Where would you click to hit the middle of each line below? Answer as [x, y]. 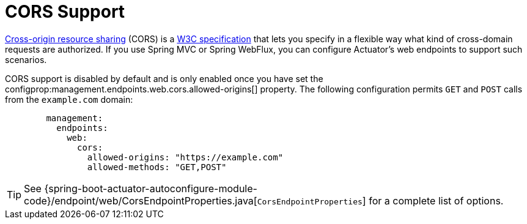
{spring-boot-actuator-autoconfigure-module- [151, 188]
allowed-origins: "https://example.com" [185, 157]
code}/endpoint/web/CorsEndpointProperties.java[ [141, 200]
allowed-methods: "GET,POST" [157, 167]
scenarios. [26, 59]
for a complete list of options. [436, 200]
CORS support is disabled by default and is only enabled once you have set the [164, 78]
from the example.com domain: [69, 99]
